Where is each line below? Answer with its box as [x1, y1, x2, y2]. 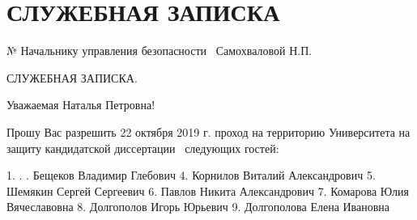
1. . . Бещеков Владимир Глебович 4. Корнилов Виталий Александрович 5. [6, 167, 376, 184]
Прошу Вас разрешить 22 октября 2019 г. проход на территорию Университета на [6, 123, 411, 140]
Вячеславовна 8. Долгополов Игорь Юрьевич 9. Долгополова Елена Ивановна [6, 198, 390, 215]
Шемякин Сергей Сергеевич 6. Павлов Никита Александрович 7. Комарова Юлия [6, 182, 409, 199]
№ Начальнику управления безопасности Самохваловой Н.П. [6, 42, 313, 59]
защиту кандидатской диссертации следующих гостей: [6, 139, 279, 156]
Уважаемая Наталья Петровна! [6, 96, 155, 113]
